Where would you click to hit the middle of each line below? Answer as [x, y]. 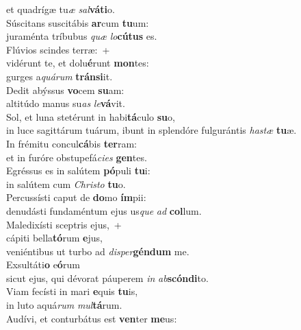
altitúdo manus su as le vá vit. [66, 103]
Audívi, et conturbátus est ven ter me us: [92, 318]
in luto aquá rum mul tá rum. [64, 305]
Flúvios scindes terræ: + [58, 49]
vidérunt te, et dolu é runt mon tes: [78, 63]
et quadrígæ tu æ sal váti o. [61, 9]
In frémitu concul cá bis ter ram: [71, 143]
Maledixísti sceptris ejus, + [64, 224]
